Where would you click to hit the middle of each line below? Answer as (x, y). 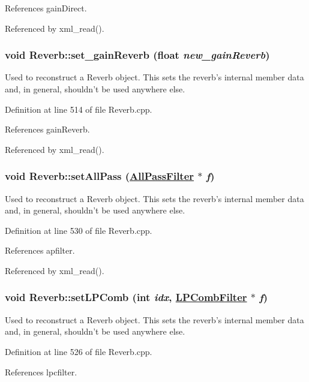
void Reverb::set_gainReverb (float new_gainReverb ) (137, 55)
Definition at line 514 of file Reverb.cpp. (79, 109)
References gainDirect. (46, 8)
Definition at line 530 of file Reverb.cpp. (79, 230)
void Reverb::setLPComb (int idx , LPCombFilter (126, 297)
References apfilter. (40, 250)
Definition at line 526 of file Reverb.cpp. (79, 351)
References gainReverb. (47, 129)
